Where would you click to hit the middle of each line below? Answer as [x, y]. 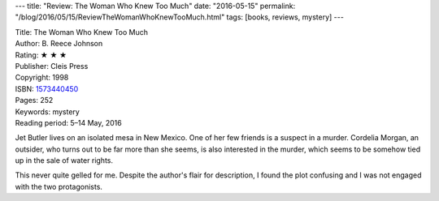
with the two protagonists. [59, 186]
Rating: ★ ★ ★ [41, 55]
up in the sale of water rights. [64, 160]
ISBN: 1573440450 [47, 88]
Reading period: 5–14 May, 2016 [68, 122]
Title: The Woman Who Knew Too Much [82, 32]
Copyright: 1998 [42, 78]
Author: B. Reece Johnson [59, 44]
